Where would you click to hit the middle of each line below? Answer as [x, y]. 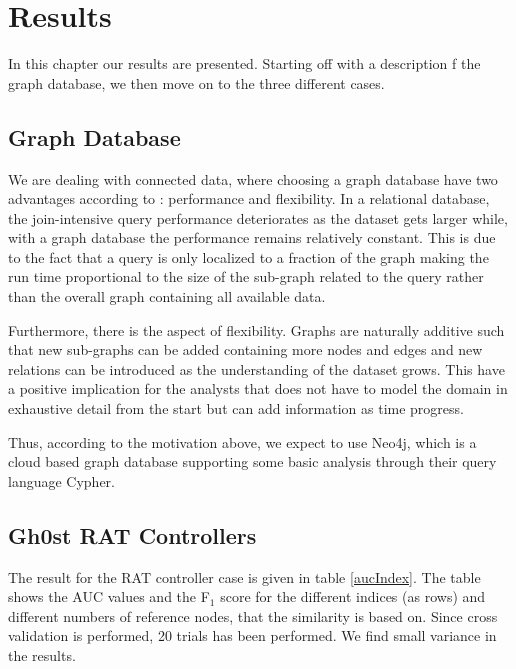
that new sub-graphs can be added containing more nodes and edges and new [245, 349]
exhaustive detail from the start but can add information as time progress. [236, 408]
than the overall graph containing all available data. [167, 296]
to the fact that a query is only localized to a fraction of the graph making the [248, 256]
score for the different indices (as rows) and [353, 596]
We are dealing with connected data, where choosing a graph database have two [253, 178]
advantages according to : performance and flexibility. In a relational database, [249, 198]
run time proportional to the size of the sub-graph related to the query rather [246, 276]
